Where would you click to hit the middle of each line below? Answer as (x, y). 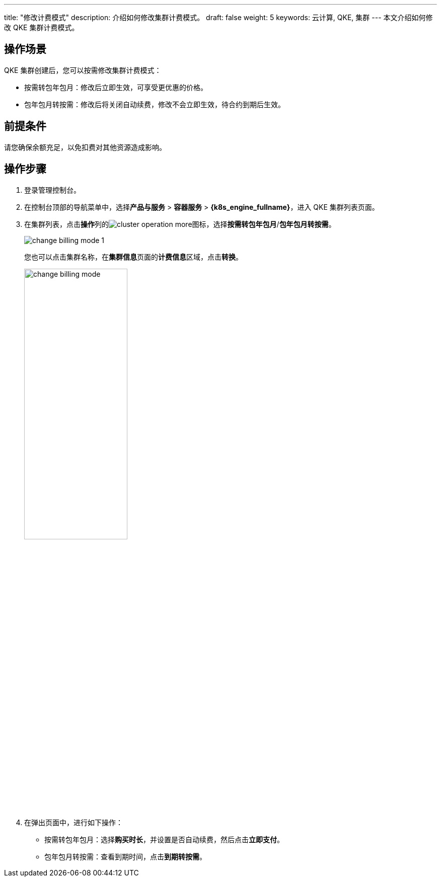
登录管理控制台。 (52, 190)
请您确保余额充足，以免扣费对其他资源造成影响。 (85, 147)
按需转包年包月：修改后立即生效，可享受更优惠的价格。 (116, 87)
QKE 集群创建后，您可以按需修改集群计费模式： (83, 70)
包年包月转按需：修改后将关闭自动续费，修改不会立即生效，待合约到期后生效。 (155, 104)
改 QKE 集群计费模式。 (42, 27)
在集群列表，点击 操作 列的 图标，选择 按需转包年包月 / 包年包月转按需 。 (180, 224)
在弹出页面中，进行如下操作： (73, 822)
